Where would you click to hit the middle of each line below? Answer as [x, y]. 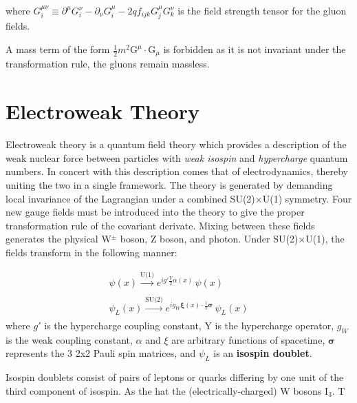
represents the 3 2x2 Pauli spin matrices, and [101, 353]
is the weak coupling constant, [69, 339]
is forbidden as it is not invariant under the [255, 49]
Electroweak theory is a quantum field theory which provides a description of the [176, 144]
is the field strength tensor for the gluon [262, 10]
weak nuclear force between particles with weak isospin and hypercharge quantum [177, 157]
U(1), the [325, 239]
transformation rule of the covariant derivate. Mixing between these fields [160, 225]
